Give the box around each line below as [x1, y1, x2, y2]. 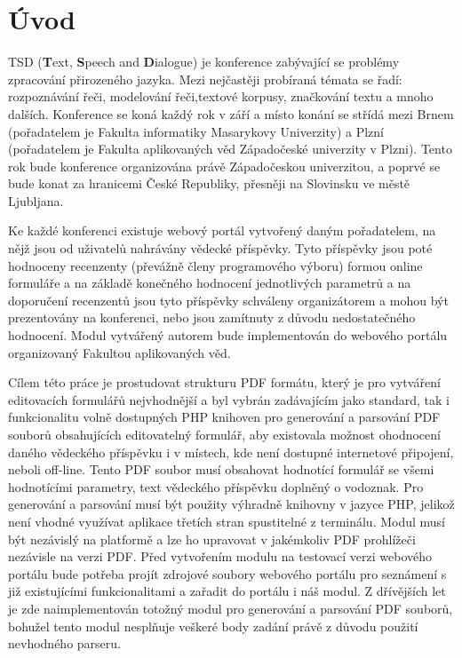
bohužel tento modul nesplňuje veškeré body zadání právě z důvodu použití [8, 616, 418, 635]
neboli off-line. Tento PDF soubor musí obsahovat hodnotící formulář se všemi [8, 460, 434, 479]
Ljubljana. [8, 191, 64, 210]
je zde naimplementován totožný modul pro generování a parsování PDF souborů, [8, 599, 453, 617]
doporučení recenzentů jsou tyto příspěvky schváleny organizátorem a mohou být [8, 290, 449, 309]
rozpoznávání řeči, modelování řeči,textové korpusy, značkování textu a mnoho [8, 87, 434, 106]
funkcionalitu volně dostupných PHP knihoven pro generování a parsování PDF [8, 408, 441, 426]
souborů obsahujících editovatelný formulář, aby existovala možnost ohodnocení [8, 425, 441, 443]
